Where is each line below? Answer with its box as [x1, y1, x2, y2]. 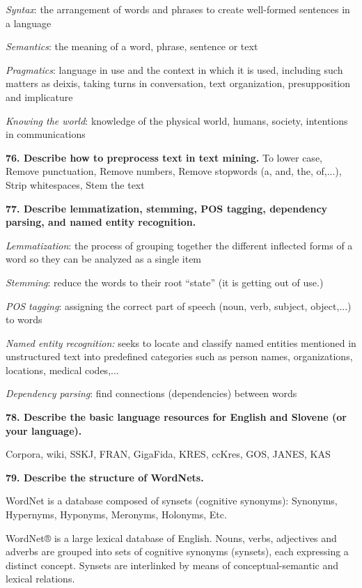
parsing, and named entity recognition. [6, 215, 196, 229]
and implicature [6, 89, 73, 104]
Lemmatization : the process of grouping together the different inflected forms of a [6, 238, 353, 252]
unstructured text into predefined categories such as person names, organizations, [6, 349, 353, 364]
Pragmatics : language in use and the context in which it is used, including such [6, 62, 343, 77]
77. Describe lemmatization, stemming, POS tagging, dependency [6, 201, 328, 215]
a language [6, 15, 52, 30]
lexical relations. [6, 571, 75, 586]
